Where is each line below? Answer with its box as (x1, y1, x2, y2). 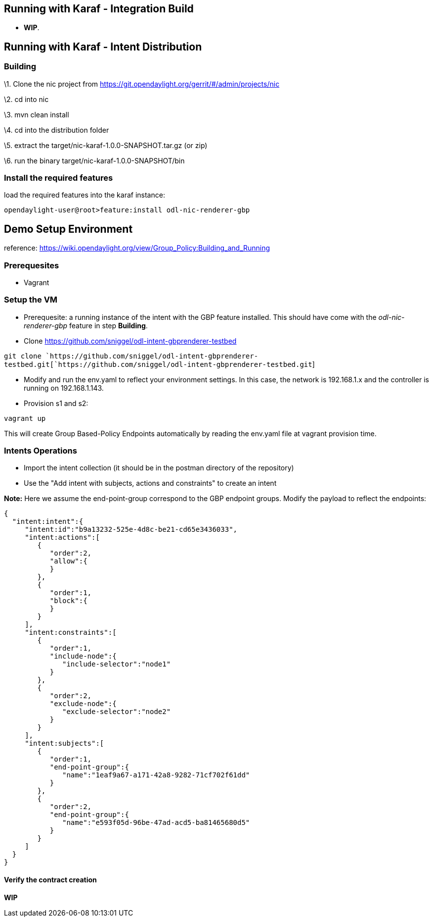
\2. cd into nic (4, 95, 49, 103)
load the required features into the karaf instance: (4, 191, 165, 200)
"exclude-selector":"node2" (62, 708, 171, 716)
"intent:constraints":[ (25, 628, 117, 637)
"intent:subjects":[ (25, 739, 104, 748)
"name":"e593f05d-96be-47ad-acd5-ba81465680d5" (62, 819, 250, 827)
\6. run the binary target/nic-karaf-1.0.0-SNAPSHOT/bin (4, 156, 185, 165)
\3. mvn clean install (4, 110, 69, 119)
